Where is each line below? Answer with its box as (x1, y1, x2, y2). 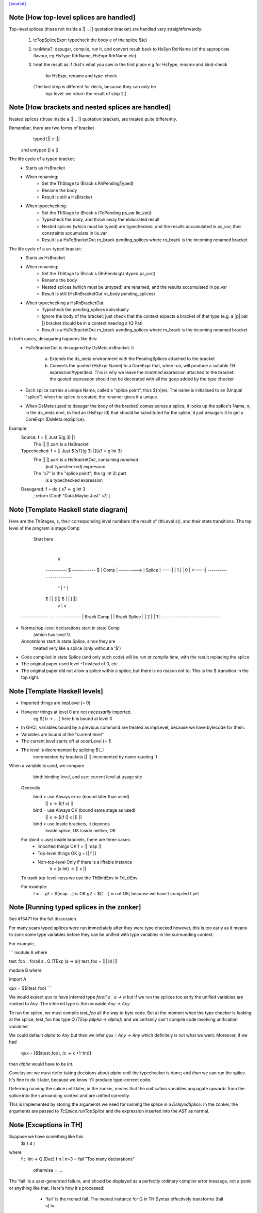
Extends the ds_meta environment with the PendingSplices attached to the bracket (49, 356, 215, 361)
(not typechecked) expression (45, 463, 106, 469)
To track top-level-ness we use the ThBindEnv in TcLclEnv (21, 875, 138, 881)
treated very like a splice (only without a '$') (33, 645, 121, 651)
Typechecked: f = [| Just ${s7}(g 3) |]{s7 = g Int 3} (21, 448, 122, 454)
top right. (21, 674, 40, 680)
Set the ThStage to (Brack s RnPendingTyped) (42, 180, 134, 186)
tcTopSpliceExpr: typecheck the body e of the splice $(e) (33, 37, 147, 43)
